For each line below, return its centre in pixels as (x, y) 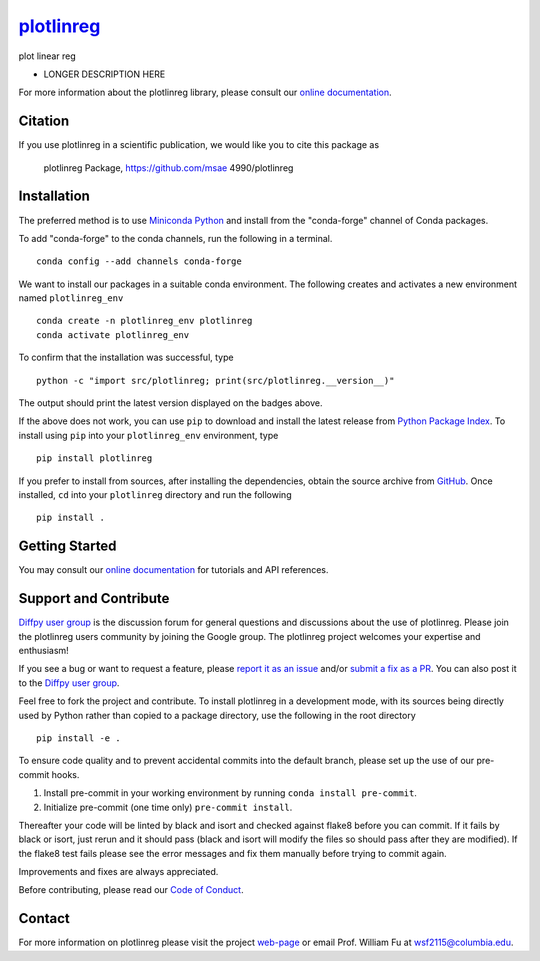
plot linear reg (47, 56)
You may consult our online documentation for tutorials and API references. (173, 570)
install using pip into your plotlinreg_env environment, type (148, 435)
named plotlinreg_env (71, 298)
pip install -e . (78, 738)
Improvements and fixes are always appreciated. (118, 872)
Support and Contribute (94, 598)
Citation (44, 121)
